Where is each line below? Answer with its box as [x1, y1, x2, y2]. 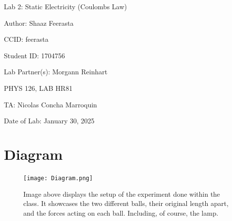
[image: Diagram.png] [23, 174, 93, 182]
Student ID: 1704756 [4, 50, 65, 60]
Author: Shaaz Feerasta [4, 17, 74, 28]
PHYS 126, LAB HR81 [4, 83, 73, 93]
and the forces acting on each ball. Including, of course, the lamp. [23, 207, 218, 218]
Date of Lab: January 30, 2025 [4, 116, 95, 126]
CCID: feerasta [4, 34, 49, 44]
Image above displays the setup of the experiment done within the [23, 188, 220, 199]
